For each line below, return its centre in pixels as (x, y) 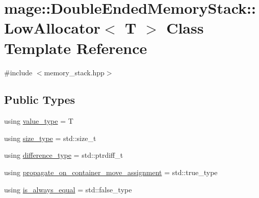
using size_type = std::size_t (50, 138)
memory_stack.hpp (74, 72)
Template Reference (76, 48)
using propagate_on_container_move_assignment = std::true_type (111, 172)
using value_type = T (39, 121)
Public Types (40, 100)
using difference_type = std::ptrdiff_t (64, 155)
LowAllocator (52, 28)
